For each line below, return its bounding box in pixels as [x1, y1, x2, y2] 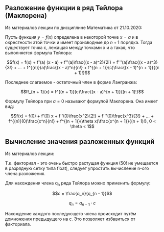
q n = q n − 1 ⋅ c [69, 200, 96, 207]
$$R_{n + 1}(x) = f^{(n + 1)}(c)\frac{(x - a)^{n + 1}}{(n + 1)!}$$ [20, 88, 144, 95]
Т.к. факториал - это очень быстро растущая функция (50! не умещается [5, 160, 158, 166]
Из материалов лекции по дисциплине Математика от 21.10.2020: [5, 25, 143, 30]
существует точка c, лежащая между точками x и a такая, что [5, 44, 135, 51]
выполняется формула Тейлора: [5, 50, 72, 55]
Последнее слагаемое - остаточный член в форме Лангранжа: [5, 79, 137, 85]
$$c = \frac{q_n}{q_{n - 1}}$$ [52, 191, 113, 197]
